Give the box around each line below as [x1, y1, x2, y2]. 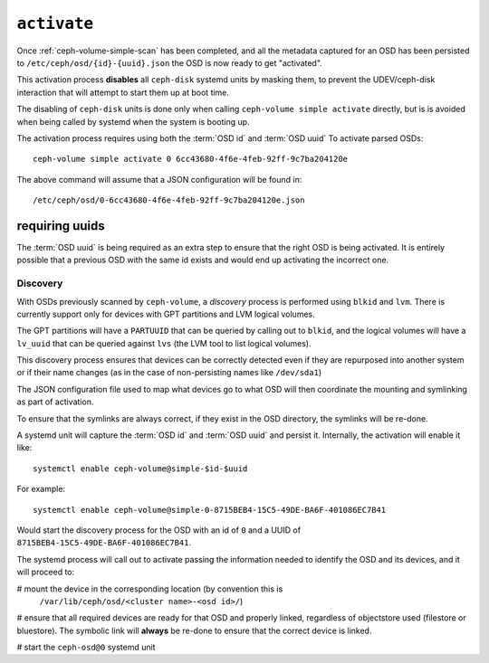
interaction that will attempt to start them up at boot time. [16, 87, 230, 98]
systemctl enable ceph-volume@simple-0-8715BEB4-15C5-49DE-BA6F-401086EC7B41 [33, 505, 387, 515]
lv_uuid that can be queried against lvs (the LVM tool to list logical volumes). [16, 337, 312, 348]
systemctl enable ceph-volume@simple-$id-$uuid [33, 463, 248, 474]
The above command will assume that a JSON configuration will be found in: [16, 174, 302, 185]
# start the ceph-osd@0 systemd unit [16, 642, 156, 653]
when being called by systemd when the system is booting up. [16, 116, 250, 127]
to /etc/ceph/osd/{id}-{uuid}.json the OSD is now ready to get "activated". [16, 57, 323, 68]
